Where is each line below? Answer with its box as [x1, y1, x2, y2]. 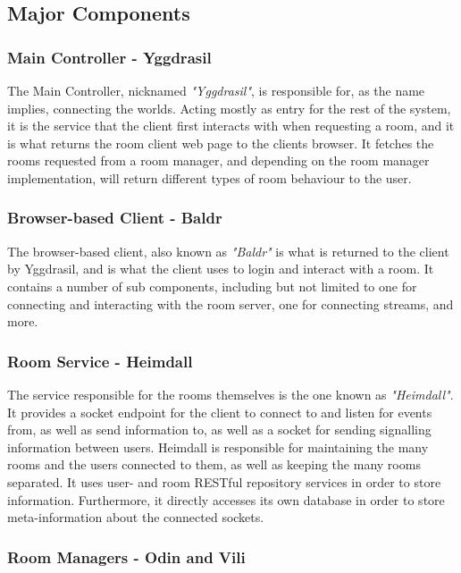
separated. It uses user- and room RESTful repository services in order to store [7, 472, 441, 491]
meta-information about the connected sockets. [7, 508, 264, 527]
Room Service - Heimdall [7, 350, 193, 372]
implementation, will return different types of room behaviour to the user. [7, 168, 412, 187]
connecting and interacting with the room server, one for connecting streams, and [7, 294, 454, 313]
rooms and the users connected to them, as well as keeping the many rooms [7, 455, 421, 474]
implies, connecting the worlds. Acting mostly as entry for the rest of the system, [7, 98, 451, 117]
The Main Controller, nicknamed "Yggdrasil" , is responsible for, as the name [7, 81, 425, 99]
